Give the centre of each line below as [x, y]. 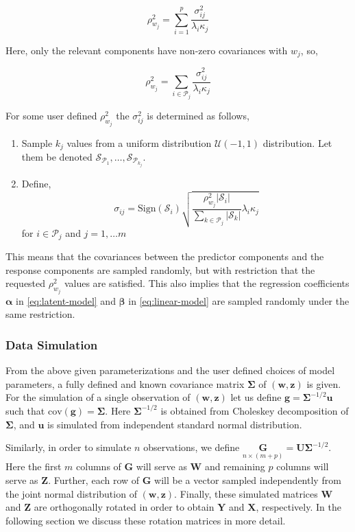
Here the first [34, 466]
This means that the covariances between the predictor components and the [165, 256]
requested [26, 283]
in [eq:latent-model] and [66, 300]
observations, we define [192, 447]
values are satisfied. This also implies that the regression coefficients [207, 283]
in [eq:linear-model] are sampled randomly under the [239, 300]
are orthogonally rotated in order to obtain [124, 507]
